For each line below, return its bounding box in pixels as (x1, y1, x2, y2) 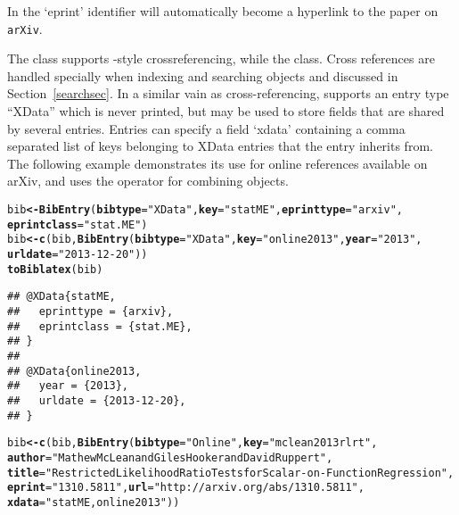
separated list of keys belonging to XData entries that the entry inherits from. (7, 137, 433, 155)
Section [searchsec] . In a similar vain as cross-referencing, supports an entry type (7, 84, 449, 103)
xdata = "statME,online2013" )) (7, 495, 180, 509)
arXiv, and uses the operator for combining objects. (7, 171, 289, 190)
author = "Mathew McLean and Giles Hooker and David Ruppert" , (7, 451, 333, 464)
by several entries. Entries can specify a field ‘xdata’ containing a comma (7, 119, 406, 137)
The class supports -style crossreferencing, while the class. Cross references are (7, 49, 435, 68)
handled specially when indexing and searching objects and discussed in (7, 66, 398, 85)
